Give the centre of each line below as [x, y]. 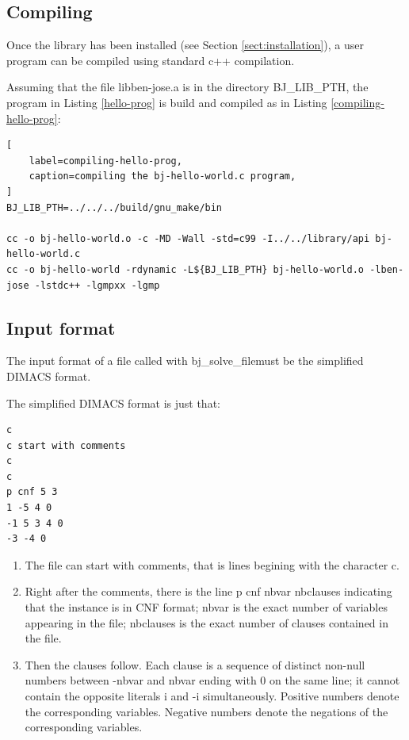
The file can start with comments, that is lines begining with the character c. [212, 564]
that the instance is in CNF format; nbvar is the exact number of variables [206, 607]
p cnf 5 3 [32, 492]
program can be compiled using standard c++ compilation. [151, 60]
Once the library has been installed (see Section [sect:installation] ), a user [185, 45]
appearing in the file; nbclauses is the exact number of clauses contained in [206, 622]
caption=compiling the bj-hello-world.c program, [162, 176]
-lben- [387, 269]
